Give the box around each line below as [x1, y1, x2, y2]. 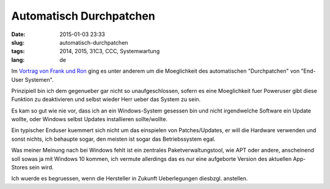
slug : [11, 39, 24, 46]
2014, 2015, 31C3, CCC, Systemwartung [59, 48, 160, 55]
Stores [11, 164, 28, 171]
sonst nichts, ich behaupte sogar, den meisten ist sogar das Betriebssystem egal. [11, 135, 216, 143]
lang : [11, 56, 25, 64]
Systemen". [24, 76, 54, 83]
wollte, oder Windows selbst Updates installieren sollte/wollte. [11, 116, 168, 123]
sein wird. [29, 164, 54, 171]
